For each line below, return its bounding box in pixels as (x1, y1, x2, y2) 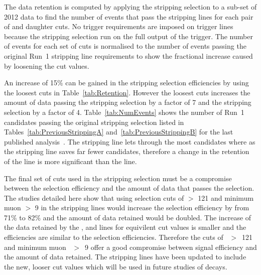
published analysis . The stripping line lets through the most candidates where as (4, 136, 255, 147)
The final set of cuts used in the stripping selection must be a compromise (4, 173, 232, 183)
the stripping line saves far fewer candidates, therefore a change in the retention (4, 146, 249, 157)
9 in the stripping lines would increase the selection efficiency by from (35, 202, 249, 213)
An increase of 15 (4, 77, 57, 88)
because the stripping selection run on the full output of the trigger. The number (4, 31, 253, 41)
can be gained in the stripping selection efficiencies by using (65, 77, 249, 88)
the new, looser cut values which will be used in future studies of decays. (4, 261, 227, 271)
